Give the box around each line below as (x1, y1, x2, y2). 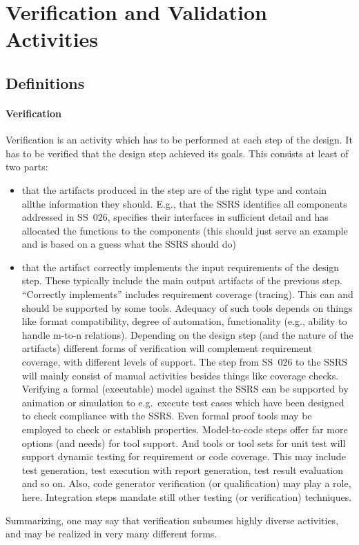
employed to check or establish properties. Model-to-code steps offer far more (21, 422, 348, 437)
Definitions (6, 72, 85, 93)
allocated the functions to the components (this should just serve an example (21, 223, 348, 237)
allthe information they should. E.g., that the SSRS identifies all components (21, 196, 347, 210)
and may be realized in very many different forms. (6, 526, 217, 541)
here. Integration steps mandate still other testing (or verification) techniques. (21, 489, 352, 504)
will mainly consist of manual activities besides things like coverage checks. (21, 368, 339, 382)
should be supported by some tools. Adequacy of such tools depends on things (21, 300, 353, 315)
